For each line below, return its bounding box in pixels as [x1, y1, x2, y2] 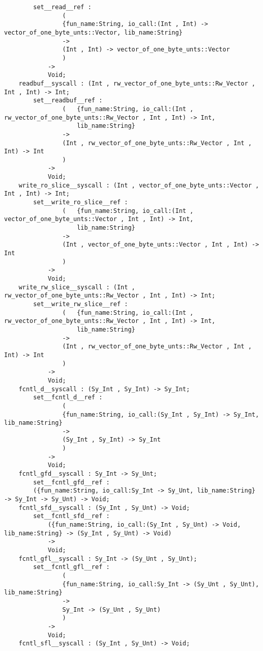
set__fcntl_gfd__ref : [33, 478, 110, 486]
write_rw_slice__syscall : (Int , [18, 283, 135, 291]
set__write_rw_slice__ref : [33, 300, 128, 308]
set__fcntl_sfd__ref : [33, 512, 110, 520]
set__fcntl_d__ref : [33, 394, 103, 401]
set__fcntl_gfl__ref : [33, 563, 110, 571]
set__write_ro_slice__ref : [33, 199, 128, 206]
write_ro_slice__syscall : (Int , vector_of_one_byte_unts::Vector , [18, 181, 259, 189]
